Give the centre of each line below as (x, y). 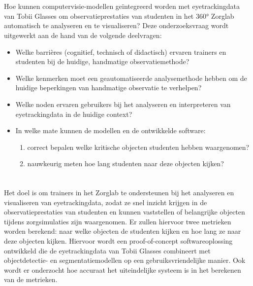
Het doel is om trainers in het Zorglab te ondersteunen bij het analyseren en (119, 193)
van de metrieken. (31, 279)
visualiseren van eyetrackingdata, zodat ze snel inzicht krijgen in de (106, 202)
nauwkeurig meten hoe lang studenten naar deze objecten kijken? (126, 163)
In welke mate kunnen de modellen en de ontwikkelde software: (111, 130)
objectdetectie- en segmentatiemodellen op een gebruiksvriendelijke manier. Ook (125, 260)
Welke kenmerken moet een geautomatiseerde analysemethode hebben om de (131, 78)
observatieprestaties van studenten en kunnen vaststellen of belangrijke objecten (125, 212)
